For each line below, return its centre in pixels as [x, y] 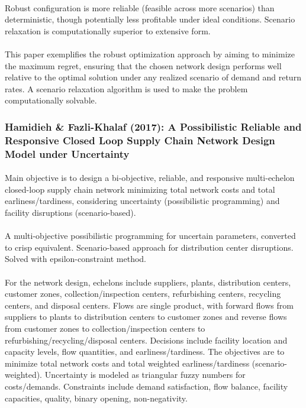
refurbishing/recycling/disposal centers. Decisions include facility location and [146, 340]
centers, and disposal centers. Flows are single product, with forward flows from [149, 305]
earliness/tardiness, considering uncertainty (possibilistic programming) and [142, 201]
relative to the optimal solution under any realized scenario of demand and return [153, 77]
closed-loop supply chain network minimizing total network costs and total [140, 189]
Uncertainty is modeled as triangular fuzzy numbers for [145, 375]
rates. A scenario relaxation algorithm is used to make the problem [126, 88]
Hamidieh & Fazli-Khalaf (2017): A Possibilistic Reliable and [153, 126]
